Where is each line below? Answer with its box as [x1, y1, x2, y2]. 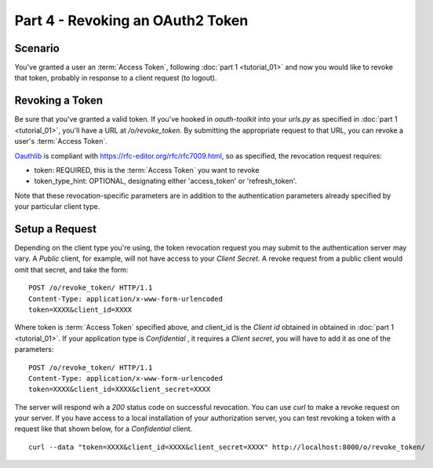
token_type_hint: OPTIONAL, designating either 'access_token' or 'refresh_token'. [34, 177, 297, 186]
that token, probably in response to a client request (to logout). [14, 73, 217, 82]
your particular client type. [14, 202, 100, 211]
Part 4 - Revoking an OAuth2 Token [14, 12, 249, 29]
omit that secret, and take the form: [14, 265, 129, 274]
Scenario [14, 42, 60, 55]
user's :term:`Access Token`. [14, 137, 107, 146]
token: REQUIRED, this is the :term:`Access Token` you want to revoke [34, 165, 260, 174]
